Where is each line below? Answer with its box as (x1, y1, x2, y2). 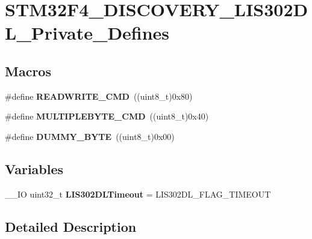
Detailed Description (5, 217, 137, 235)
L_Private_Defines (5, 20, 170, 45)
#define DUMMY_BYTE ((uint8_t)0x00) (5, 130, 175, 142)
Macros (5, 61, 51, 80)
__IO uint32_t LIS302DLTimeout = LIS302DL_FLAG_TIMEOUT (5, 187, 271, 200)
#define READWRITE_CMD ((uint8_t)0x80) (5, 89, 193, 102)
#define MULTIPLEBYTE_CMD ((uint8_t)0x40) (5, 110, 209, 123)
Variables (5, 159, 64, 178)
